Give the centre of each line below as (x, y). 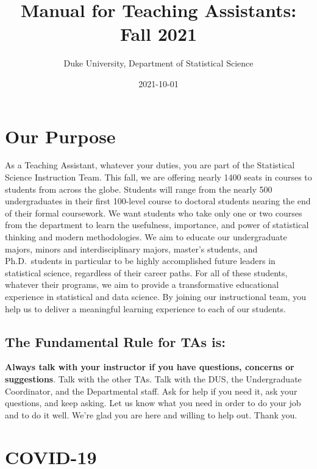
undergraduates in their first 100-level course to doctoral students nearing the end (158, 201)
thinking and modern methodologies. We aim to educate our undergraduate (146, 237)
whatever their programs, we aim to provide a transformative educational (142, 285)
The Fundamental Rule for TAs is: (115, 341)
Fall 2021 (158, 34)
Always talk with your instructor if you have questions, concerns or (150, 367)
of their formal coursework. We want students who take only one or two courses (154, 213)
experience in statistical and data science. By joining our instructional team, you (156, 296)
